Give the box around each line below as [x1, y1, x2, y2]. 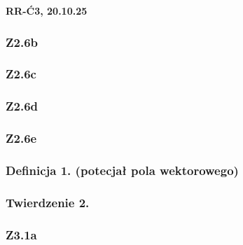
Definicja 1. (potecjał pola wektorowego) [6, 161, 239, 178]
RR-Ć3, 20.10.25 [6, 3, 88, 17]
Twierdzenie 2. [6, 193, 90, 211]
